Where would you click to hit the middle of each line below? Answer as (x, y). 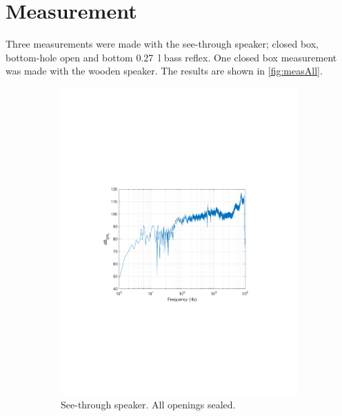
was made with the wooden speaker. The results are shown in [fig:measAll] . (164, 71)
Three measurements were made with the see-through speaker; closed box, (162, 44)
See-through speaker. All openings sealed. (148, 404)
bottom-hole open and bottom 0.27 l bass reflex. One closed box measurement (171, 57)
